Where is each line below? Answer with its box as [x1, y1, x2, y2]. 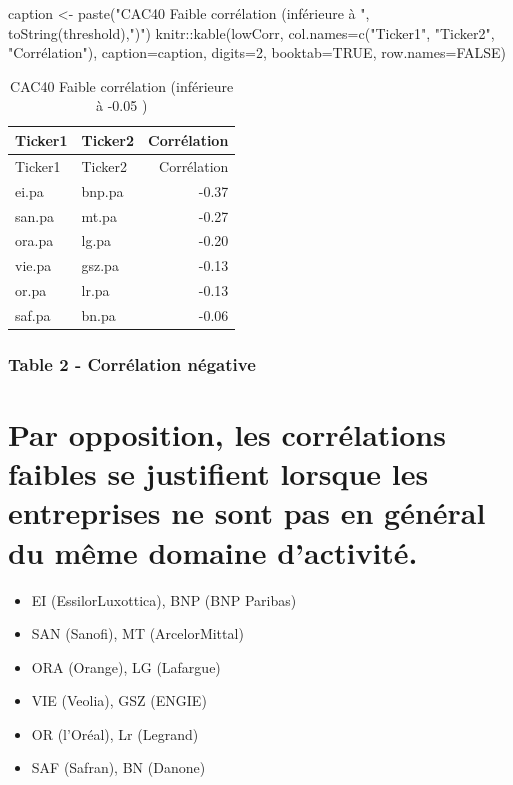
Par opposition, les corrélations [8, 414, 446, 454]
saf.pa [15, 304, 51, 325]
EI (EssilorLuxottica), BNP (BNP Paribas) [31, 589, 297, 610]
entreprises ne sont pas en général [8, 492, 486, 533]
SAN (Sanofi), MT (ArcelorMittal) [31, 623, 244, 644]
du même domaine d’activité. [8, 531, 418, 572]
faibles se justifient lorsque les [8, 453, 429, 494]
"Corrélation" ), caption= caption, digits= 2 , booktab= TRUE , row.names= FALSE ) [8, 42, 506, 63]
